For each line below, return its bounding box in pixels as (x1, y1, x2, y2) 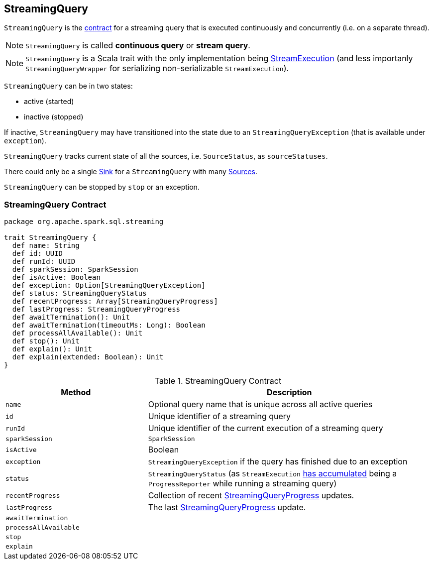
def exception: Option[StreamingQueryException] (12, 281, 206, 290)
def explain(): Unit (12, 345, 93, 353)
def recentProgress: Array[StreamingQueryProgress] (12, 297, 218, 306)
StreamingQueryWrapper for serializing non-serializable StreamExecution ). (25, 63, 289, 74)
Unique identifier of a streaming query (148, 411, 291, 422)
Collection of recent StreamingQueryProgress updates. (148, 490, 354, 501)
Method (61, 387, 91, 398)
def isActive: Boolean (12, 273, 101, 282)
